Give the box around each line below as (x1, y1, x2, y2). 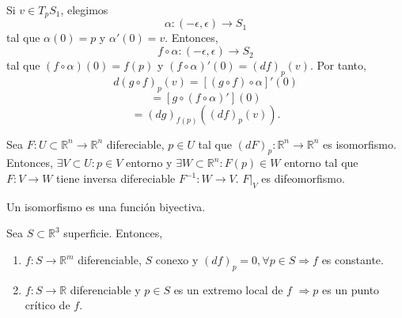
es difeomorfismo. (261, 170, 345, 187)
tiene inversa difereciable (56, 170, 176, 187)
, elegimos (60, 2, 108, 17)
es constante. (321, 252, 384, 268)
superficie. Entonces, (63, 225, 163, 241)
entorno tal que (284, 154, 358, 171)
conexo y (155, 252, 199, 268)
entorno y (126, 154, 173, 171)
